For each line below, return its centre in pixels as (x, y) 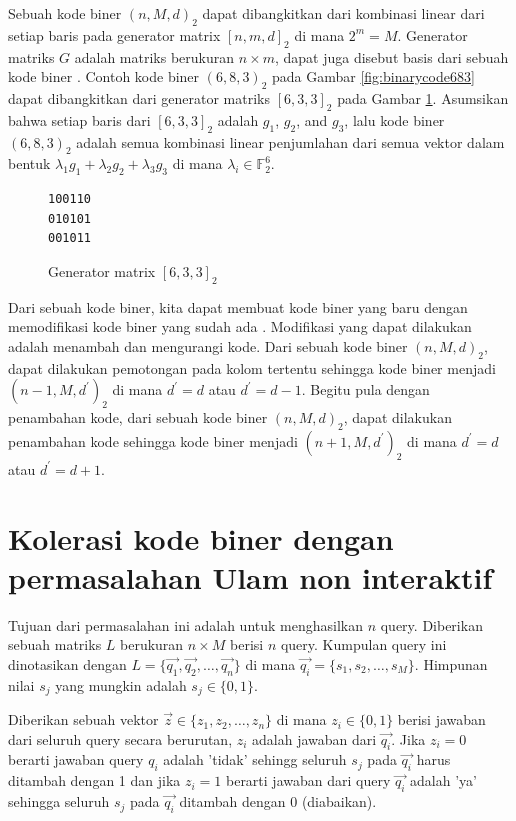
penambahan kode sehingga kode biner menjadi (153, 440)
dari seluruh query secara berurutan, (120, 738)
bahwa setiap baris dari (79, 119)
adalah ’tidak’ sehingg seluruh (255, 759)
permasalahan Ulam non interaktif (250, 576)
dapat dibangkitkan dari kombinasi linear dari (343, 13)
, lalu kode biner (394, 119)
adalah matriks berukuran (154, 56)
